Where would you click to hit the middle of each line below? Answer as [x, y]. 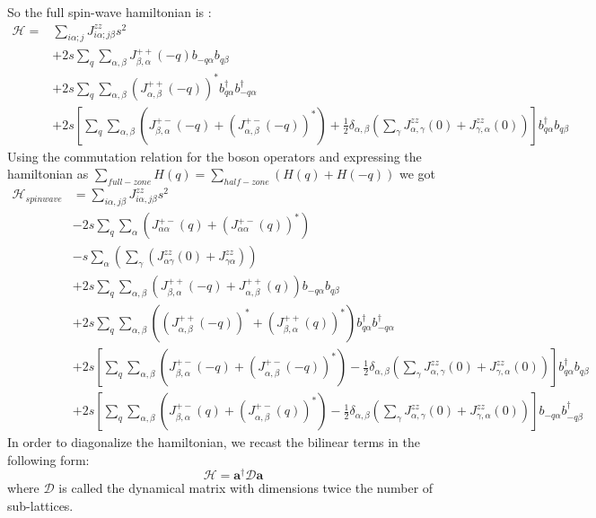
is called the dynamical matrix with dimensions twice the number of [246, 488]
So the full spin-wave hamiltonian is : [110, 12]
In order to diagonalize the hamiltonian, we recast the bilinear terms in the [214, 442]
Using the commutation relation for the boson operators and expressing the [215, 156]
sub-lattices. [40, 506]
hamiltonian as [48, 174]
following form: [48, 459]
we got [417, 174]
